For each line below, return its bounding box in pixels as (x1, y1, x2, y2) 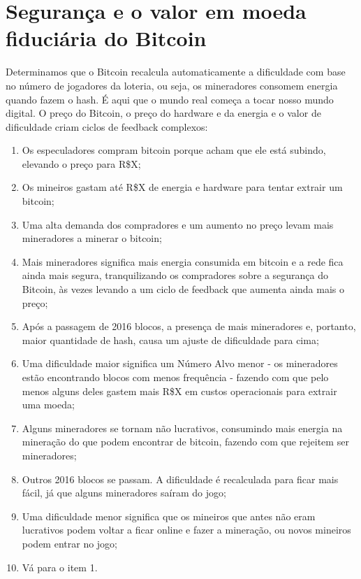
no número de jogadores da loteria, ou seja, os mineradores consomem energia (6, 78, 338, 92)
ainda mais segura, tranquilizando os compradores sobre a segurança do (22, 268, 328, 283)
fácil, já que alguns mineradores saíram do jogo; (22, 485, 226, 500)
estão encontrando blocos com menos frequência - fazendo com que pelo (22, 370, 329, 384)
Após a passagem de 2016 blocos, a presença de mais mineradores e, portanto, (22, 319, 356, 334)
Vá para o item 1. (22, 559, 98, 574)
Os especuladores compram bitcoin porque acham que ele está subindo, (22, 143, 326, 157)
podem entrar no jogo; (22, 536, 118, 550)
